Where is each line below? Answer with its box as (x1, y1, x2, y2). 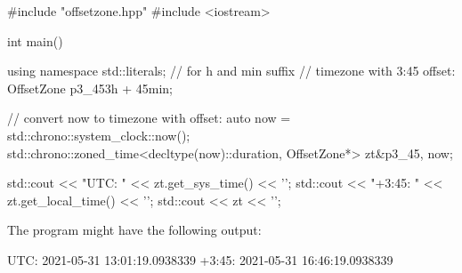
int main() (7, 31, 63, 50)
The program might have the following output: (7, 221, 262, 239)
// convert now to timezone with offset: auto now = (7, 108, 291, 127)
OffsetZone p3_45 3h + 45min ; (7, 78, 173, 97)
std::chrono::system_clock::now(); (7, 125, 190, 144)
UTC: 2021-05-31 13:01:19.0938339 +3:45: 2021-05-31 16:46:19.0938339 (7, 250, 393, 269)
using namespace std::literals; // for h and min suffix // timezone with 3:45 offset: (7, 61, 456, 80)
